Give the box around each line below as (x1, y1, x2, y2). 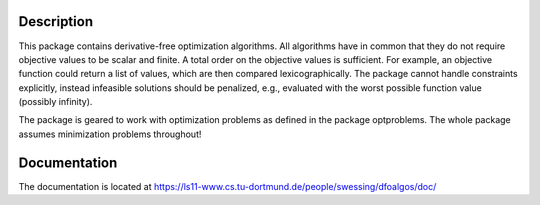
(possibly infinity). (18, 96, 93, 108)
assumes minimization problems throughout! (18, 128, 202, 140)
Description (18, 13, 94, 30)
